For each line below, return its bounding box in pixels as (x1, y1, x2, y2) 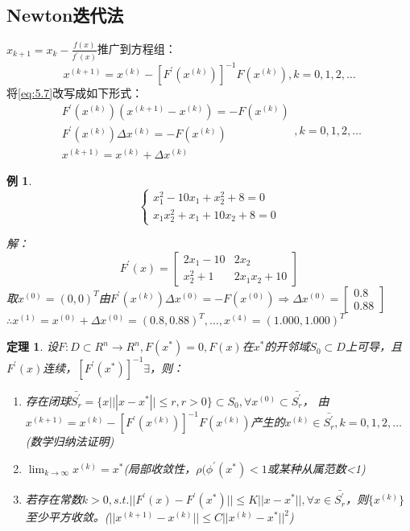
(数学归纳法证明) (25, 433, 114, 450)
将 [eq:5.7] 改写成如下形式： (6, 84, 143, 101)
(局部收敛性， (123, 459, 197, 476)
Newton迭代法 (6, 2, 124, 27)
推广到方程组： (97, 40, 176, 57)
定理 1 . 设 (6, 338, 58, 355)
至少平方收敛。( (25, 508, 110, 525)
